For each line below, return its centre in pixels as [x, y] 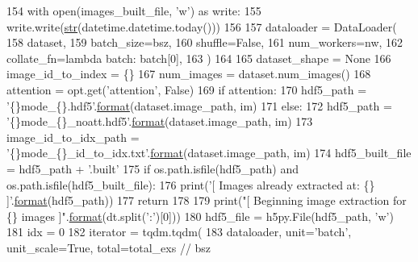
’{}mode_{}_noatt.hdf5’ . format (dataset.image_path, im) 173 [160, 121]
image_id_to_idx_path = [73, 137]
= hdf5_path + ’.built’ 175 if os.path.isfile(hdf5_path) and [153, 168]
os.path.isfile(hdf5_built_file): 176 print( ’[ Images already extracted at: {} [191, 184]
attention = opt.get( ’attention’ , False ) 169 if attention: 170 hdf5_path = [187, 89]
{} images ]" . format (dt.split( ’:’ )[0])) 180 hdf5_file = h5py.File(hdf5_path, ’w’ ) [200, 216]
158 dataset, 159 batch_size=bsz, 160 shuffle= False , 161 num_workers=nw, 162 [205, 42]
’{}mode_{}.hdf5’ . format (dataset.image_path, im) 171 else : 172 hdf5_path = [199, 105]
